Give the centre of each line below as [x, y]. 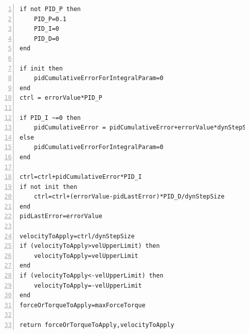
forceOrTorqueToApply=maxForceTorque [83, 305]
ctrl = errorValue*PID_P [61, 98]
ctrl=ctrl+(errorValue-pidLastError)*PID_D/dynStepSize [129, 197]
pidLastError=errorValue [61, 216]
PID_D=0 [46, 39]
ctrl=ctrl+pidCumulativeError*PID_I [81, 177]
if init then [41, 68]
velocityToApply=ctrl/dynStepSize [77, 236]
